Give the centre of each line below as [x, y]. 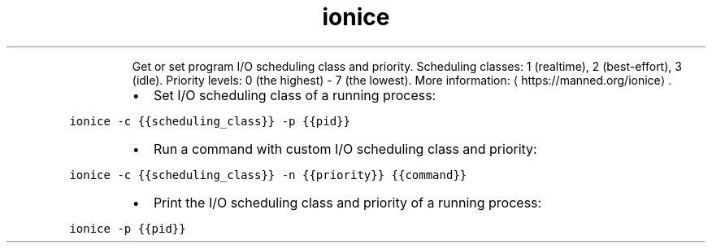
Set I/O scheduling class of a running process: [295, 95]
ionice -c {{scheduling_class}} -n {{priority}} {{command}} [268, 175]
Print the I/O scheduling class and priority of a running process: [347, 202]
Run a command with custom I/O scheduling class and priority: [345, 149]
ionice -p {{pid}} [128, 228]
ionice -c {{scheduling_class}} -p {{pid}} [210, 121]
